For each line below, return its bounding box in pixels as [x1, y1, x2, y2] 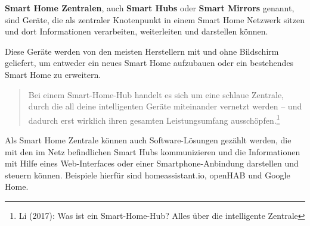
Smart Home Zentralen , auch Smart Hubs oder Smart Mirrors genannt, [5, 2, 294, 14]
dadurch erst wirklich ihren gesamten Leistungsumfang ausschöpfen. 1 [28, 112, 280, 126]
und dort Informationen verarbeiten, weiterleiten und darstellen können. [5, 25, 268, 37]
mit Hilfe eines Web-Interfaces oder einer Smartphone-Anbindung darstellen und [5, 157, 299, 169]
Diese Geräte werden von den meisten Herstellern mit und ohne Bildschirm [5, 45, 279, 57]
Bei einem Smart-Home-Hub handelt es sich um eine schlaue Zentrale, [28, 88, 284, 101]
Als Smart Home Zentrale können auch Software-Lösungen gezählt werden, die [5, 134, 292, 146]
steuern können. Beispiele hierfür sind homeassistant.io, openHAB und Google [5, 168, 290, 181]
